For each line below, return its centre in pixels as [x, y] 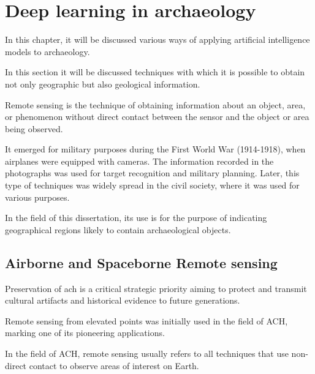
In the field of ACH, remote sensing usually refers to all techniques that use [147, 353]
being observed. [34, 128]
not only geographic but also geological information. [103, 84]
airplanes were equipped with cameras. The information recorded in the [139, 161]
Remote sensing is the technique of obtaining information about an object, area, [155, 104]
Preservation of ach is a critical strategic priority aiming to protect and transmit [156, 288]
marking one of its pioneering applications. [85, 333]
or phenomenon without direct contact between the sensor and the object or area [157, 117]
